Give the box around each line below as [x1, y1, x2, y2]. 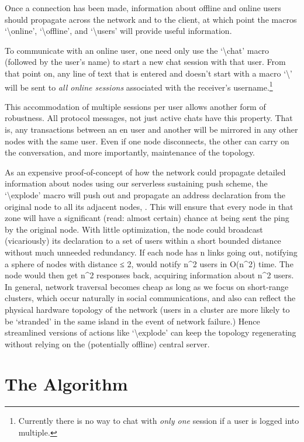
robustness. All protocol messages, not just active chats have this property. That [5, 112, 293, 124]
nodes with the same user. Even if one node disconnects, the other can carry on [5, 134, 289, 147]
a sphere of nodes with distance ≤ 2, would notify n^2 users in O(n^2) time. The [5, 257, 293, 270]
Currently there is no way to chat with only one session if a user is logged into [18, 415, 299, 427]
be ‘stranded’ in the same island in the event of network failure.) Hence [5, 315, 260, 327]
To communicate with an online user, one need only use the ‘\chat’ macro [5, 44, 270, 56]
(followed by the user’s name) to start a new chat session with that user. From [5, 56, 286, 68]
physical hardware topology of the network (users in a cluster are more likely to [5, 303, 290, 315]
